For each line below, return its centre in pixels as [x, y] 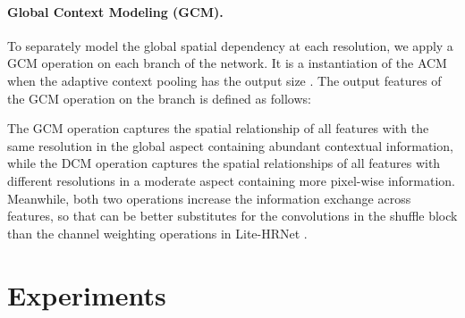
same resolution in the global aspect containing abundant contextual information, [230, 145]
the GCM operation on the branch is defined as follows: [159, 98]
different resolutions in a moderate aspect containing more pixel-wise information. [232, 180]
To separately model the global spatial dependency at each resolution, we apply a [230, 45]
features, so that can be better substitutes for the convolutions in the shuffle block [232, 216]
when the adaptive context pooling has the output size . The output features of [224, 80]
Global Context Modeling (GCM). [115, 11]
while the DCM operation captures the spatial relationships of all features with [224, 163]
